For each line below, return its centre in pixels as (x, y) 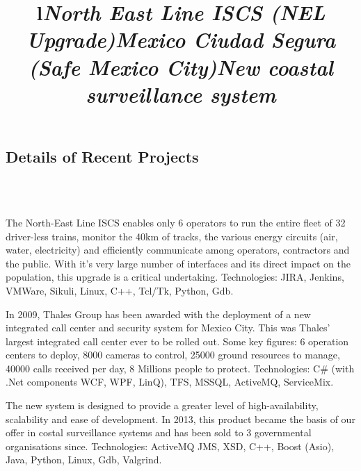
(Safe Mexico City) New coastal (181, 67)
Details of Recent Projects (102, 156)
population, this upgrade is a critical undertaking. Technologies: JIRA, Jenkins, (175, 277)
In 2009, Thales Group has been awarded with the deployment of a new (158, 314)
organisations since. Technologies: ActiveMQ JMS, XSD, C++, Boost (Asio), (170, 446)
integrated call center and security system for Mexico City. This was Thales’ (168, 328)
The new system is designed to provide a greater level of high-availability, (162, 405)
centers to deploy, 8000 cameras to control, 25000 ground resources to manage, (173, 355)
